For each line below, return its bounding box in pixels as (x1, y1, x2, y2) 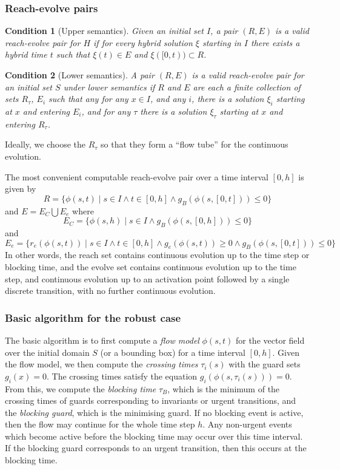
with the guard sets (228, 358, 301, 370)
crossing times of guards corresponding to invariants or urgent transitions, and (5, 394, 296, 407)
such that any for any (48, 92, 128, 105)
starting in (202, 36, 241, 49)
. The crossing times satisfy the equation (47, 369, 198, 382)
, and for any (81, 104, 131, 117)
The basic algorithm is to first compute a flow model (5, 333, 199, 346)
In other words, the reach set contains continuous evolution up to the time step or (5, 248, 310, 261)
